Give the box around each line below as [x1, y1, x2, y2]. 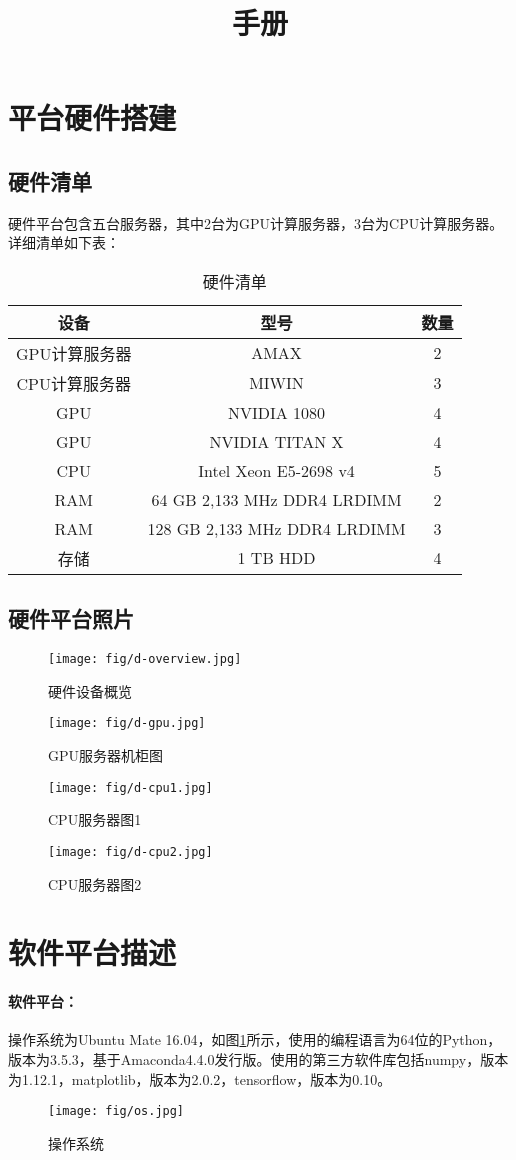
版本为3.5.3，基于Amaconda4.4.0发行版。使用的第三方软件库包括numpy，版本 [8, 1048, 509, 1069]
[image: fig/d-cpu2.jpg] [48, 844, 213, 859]
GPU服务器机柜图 [48, 745, 164, 766]
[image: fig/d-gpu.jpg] [48, 716, 206, 731]
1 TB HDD [237, 546, 316, 570]
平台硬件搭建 [8, 97, 177, 138]
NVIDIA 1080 [227, 400, 326, 424]
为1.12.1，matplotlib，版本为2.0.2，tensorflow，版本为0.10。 [8, 1068, 392, 1089]
